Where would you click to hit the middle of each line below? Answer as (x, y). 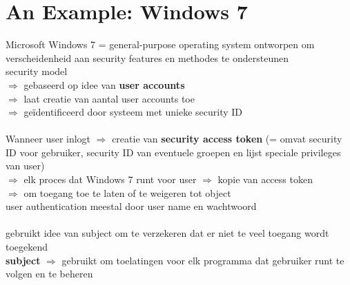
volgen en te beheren (49, 274)
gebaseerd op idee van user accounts (104, 84)
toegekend (27, 247)
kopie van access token (265, 179)
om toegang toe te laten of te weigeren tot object (127, 192)
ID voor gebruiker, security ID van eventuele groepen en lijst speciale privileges (173, 152)
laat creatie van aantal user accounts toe (109, 98)
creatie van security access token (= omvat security (227, 139)
